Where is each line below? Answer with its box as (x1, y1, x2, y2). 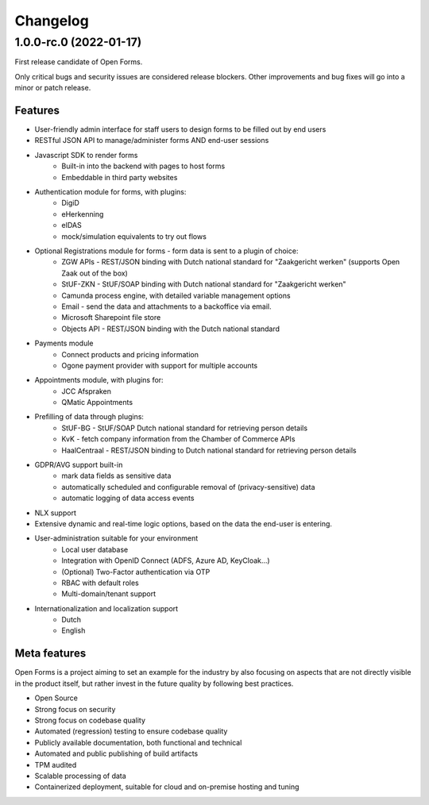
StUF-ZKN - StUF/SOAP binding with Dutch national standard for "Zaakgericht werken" (61, 279, 346, 289)
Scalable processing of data (34, 771, 126, 780)
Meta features (14, 647, 87, 661)
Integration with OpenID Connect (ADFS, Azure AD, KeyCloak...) (61, 556, 270, 565)
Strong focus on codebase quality (34, 715, 146, 725)
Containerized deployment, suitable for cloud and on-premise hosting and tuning (34, 782, 300, 792)
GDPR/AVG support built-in (34, 460, 123, 470)
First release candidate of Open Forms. (14, 57, 143, 67)
